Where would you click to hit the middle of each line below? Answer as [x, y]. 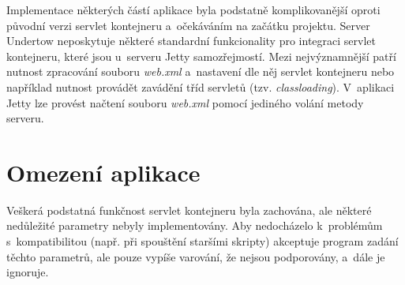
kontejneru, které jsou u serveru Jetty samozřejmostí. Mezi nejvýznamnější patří [201, 56]
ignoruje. [28, 272]
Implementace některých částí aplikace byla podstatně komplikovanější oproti [193, 9]
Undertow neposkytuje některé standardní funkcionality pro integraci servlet [191, 41]
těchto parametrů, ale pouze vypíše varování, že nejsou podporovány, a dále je [196, 256]
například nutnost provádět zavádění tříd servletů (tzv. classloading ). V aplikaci [201, 86]
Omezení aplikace [103, 172]
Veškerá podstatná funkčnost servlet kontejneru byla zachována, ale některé [189, 210]
